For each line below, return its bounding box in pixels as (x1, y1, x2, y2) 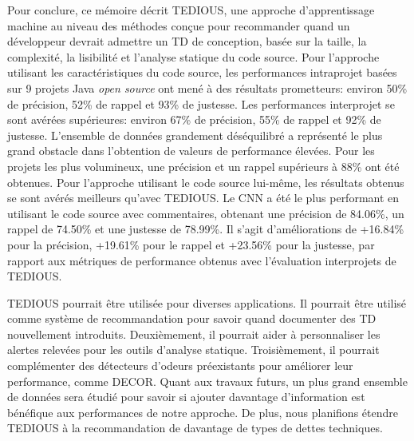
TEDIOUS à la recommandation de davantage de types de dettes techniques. (7, 419, 383, 436)
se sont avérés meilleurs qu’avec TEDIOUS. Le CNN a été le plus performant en (7, 189, 400, 206)
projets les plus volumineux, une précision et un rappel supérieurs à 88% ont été (7, 157, 400, 174)
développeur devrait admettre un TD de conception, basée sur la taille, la (7, 33, 367, 50)
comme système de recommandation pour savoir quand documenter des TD (7, 310, 377, 327)
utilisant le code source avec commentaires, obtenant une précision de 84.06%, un (7, 205, 404, 221)
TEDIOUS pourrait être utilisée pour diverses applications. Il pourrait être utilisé (7, 294, 407, 311)
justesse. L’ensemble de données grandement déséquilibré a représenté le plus (7, 126, 383, 143)
